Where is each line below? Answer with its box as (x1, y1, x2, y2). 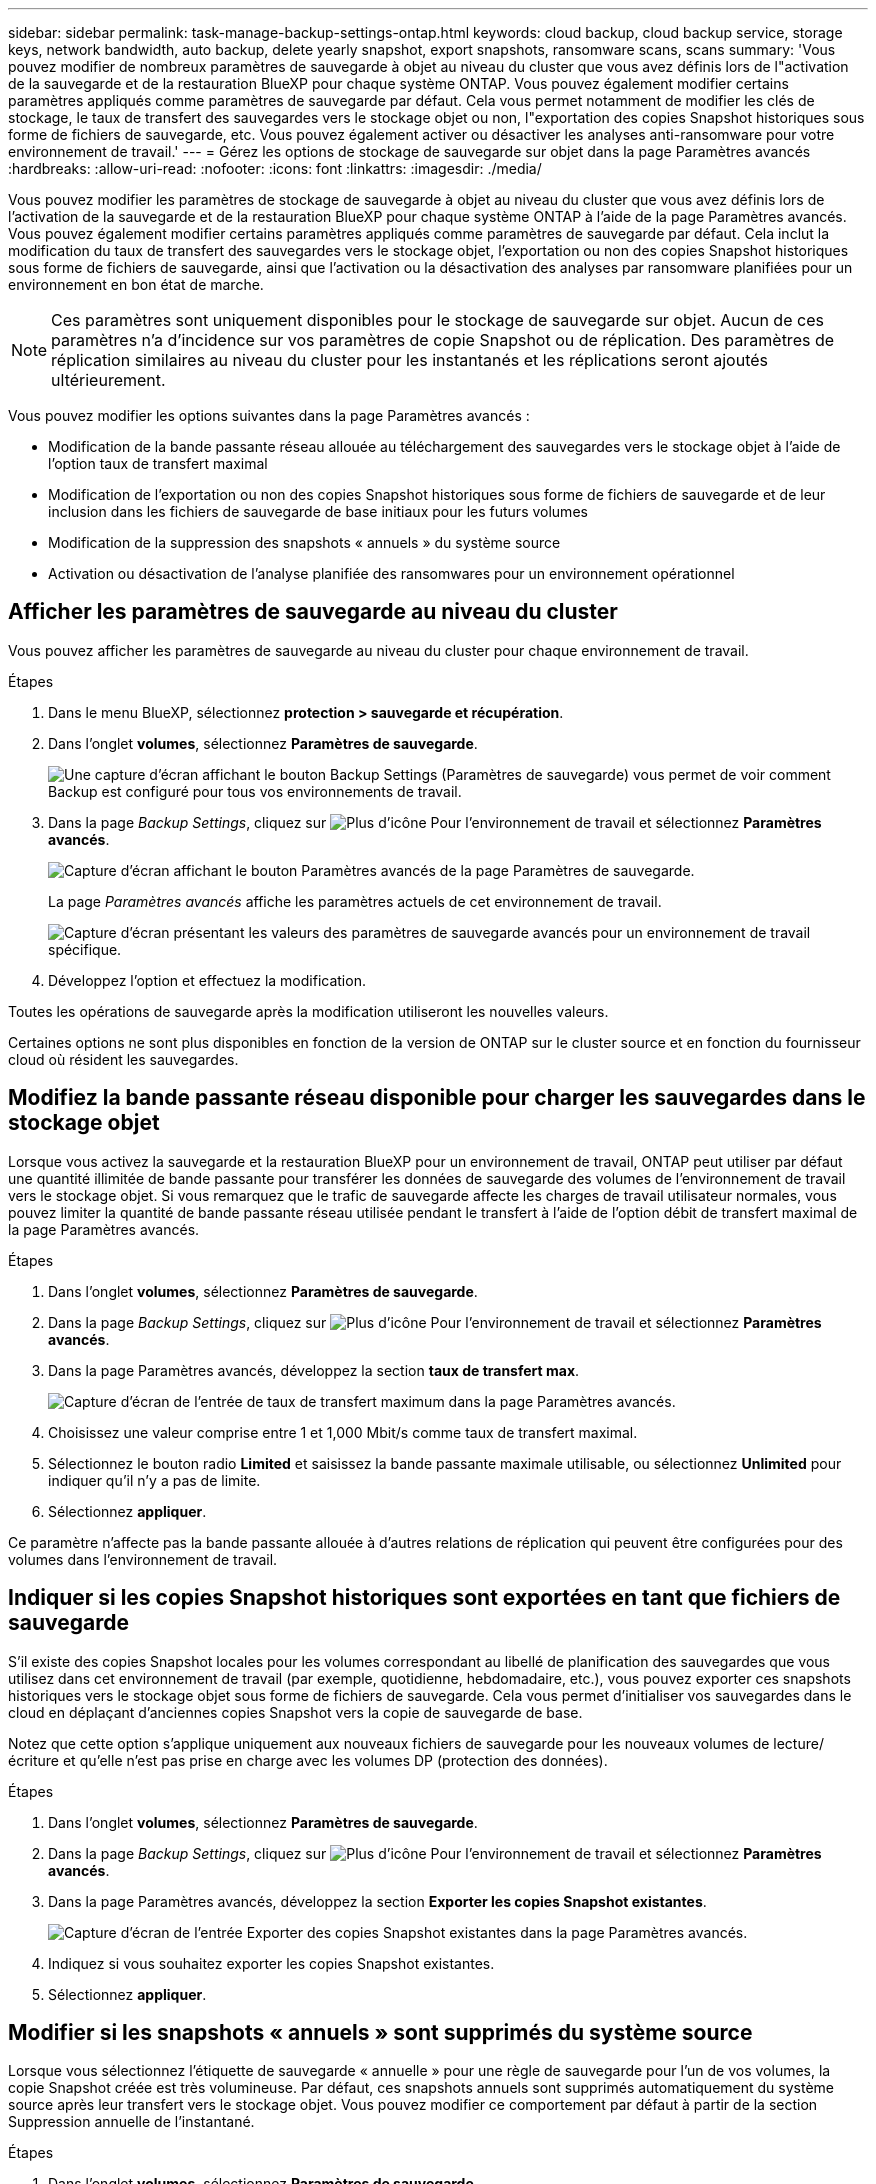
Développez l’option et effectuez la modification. (48, 971, 366, 989)
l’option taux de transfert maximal (48, 455, 268, 472)
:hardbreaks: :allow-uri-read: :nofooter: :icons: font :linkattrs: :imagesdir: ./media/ (8, 160, 542, 177)
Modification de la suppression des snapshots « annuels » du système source (48, 534, 561, 551)
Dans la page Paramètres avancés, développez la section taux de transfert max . (48, 1361, 580, 1379)
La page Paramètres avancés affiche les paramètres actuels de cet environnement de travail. (48, 892, 662, 910)
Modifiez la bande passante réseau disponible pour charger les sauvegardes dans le (8, 1085, 866, 1111)
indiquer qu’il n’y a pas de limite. (48, 1471, 261, 1489)
